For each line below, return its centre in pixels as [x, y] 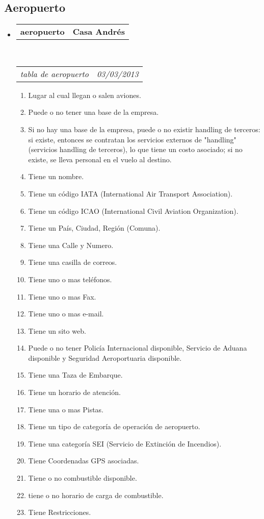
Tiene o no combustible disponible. [83, 478]
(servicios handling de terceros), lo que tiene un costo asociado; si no [135, 149]
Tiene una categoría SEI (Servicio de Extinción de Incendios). [125, 443]
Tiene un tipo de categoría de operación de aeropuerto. [114, 426]
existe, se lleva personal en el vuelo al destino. [100, 159]
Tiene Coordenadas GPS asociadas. [84, 461]
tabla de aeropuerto [54, 73]
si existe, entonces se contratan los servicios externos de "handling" [132, 139]
